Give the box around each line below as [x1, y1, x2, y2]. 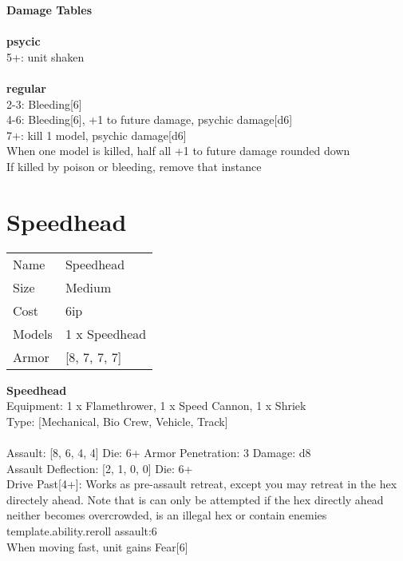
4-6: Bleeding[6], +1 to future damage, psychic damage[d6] [6, 111, 293, 128]
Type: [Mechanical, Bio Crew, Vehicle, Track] [6, 412, 228, 429]
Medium [65, 277, 112, 296]
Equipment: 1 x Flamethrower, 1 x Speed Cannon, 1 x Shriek [6, 397, 306, 414]
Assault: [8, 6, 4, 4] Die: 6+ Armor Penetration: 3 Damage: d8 [6, 444, 311, 461]
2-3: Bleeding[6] [6, 95, 82, 112]
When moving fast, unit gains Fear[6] [6, 538, 188, 555]
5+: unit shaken [6, 48, 85, 65]
